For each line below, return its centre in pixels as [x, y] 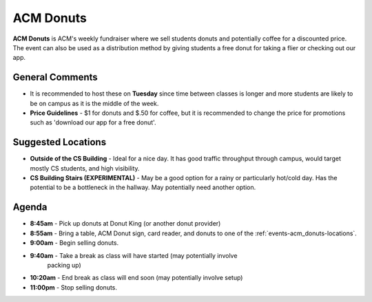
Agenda [30, 207]
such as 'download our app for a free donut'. [93, 122]
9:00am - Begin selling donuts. [74, 243]
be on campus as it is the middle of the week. [94, 103]
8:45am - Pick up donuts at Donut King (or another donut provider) [125, 224]
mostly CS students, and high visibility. [85, 168]
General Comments [55, 77]
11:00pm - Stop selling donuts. [73, 287]
